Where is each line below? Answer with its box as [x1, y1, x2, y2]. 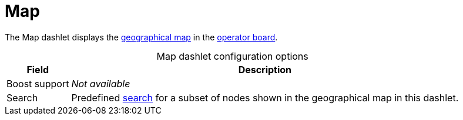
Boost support [6, 77, 69, 90]
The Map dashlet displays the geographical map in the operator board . [5, 32, 278, 42]
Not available [71, 77, 130, 90]
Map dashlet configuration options [156, 50, 308, 62]
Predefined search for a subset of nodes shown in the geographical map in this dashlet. [71, 91, 459, 104]
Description [238, 63, 292, 76]
